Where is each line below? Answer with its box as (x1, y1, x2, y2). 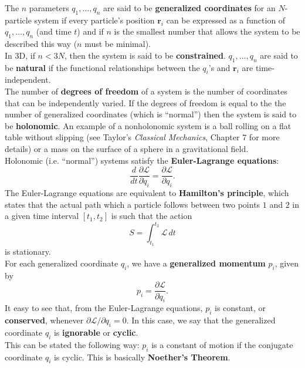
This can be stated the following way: (5, 338, 140, 350)
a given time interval (5, 210, 79, 222)
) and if (77, 25, 104, 38)
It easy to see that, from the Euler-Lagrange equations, (5, 302, 203, 314)
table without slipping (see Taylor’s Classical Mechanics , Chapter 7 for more (5, 131, 280, 143)
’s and (208, 61, 231, 73)
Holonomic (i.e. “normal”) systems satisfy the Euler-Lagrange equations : (5, 154, 279, 166)
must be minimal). (84, 38, 151, 50)
